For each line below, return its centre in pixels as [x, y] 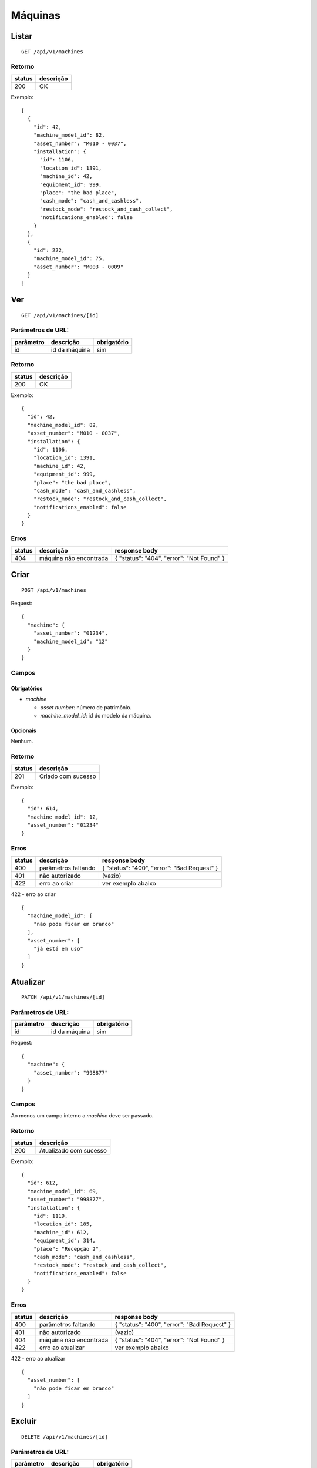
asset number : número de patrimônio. [86, 707]
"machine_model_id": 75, [69, 259]
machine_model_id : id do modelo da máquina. [96, 716]
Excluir [24, 1421]
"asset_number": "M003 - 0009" [78, 267]
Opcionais [23, 730]
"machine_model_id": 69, [63, 1191]
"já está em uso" [58, 949]
